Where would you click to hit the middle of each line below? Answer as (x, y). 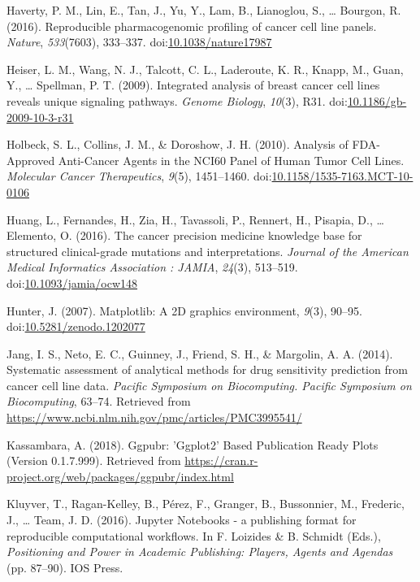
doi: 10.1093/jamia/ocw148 (72, 282)
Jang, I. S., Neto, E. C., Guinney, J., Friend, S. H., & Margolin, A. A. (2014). (200, 353)
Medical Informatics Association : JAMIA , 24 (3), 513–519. (152, 267)
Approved (31, 160)
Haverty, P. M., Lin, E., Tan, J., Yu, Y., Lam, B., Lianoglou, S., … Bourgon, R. (204, 10)
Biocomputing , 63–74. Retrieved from (99, 401)
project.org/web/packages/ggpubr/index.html (120, 476)
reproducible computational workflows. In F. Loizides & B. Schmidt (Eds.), (194, 535)
